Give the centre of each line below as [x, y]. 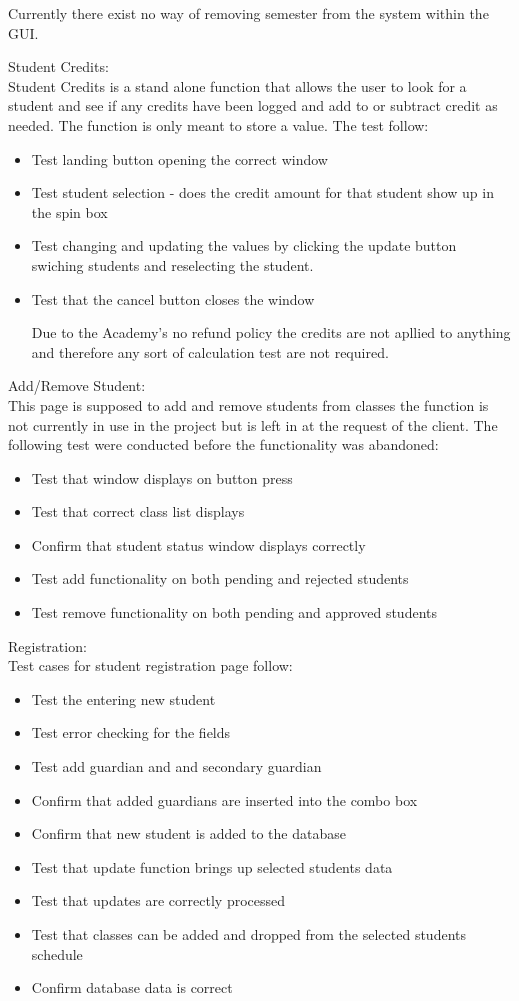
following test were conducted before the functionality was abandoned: [223, 444]
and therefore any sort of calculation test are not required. [210, 351]
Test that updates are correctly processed [158, 900]
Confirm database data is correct [132, 987]
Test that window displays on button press [162, 477]
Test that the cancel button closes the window [173, 298]
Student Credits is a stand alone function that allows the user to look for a [237, 85]
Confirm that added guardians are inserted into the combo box [224, 799]
